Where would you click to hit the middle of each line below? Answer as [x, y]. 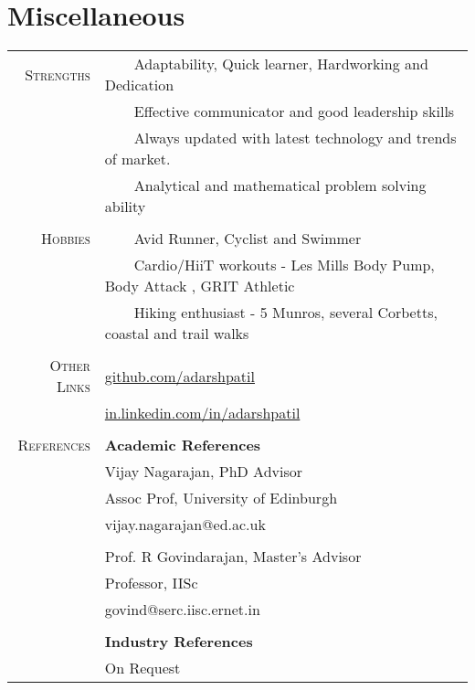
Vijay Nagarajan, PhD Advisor [204, 472]
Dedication [139, 85]
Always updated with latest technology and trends [295, 138]
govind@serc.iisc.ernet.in [182, 610]
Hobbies [66, 239]
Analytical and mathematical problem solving [280, 186]
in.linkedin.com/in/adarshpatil [202, 413]
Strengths [58, 74]
